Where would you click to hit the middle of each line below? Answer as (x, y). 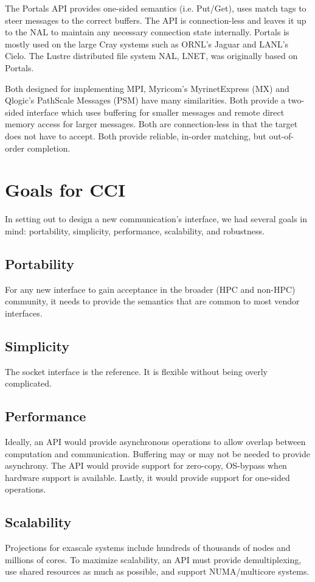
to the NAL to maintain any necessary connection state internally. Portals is (147, 32)
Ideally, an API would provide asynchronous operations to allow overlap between (155, 442)
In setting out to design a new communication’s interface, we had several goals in (156, 219)
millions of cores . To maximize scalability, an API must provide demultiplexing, (153, 559)
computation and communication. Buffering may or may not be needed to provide (157, 453)
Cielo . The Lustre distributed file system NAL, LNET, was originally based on (151, 56)
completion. (49, 148)
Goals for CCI (65, 190)
